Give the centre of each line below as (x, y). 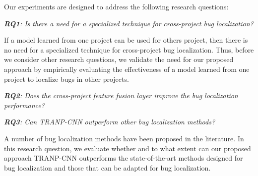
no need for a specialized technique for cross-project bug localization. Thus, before (129, 49)
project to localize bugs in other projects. (66, 79)
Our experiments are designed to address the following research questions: (116, 6)
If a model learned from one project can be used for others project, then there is (126, 40)
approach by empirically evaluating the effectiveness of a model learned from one (127, 69)
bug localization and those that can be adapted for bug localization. (107, 167)
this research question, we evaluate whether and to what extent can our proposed (128, 148)
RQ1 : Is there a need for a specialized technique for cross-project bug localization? (129, 23)
